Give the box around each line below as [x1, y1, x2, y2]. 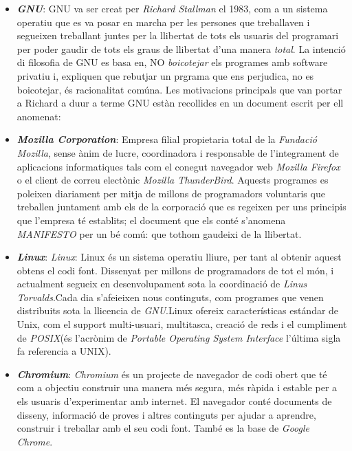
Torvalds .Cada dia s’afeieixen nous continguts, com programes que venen [16, 289, 324, 304]
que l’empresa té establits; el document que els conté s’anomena [16, 212, 286, 227]
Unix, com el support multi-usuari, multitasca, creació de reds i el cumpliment [16, 317, 347, 331]
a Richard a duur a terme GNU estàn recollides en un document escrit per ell [16, 96, 344, 110]
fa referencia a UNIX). [16, 344, 111, 358]
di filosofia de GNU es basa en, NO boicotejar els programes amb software [16, 55, 328, 69]
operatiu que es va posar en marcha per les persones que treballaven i [16, 14, 310, 29]
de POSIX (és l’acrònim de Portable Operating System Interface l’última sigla [16, 330, 341, 344]
